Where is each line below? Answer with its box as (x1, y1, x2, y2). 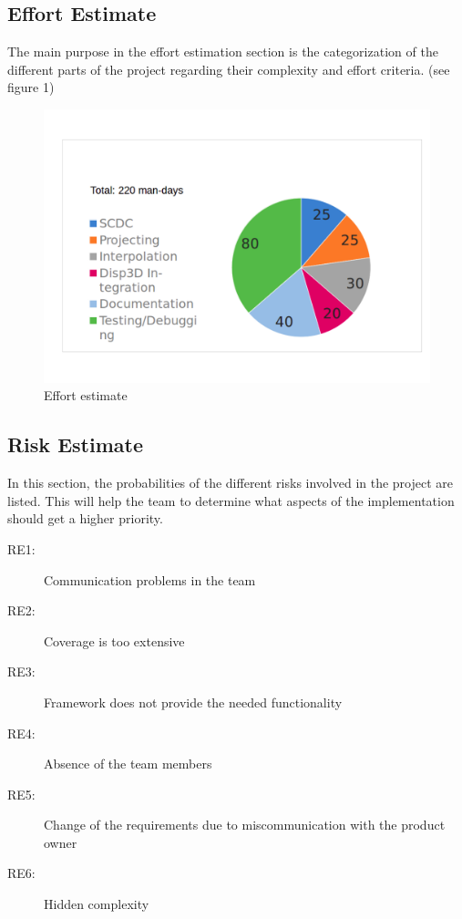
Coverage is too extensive (44, 631, 185, 650)
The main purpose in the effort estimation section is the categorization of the (7, 42, 438, 61)
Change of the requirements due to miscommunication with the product (44, 815, 446, 834)
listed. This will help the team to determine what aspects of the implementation (7, 490, 455, 510)
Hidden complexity (44, 894, 149, 914)
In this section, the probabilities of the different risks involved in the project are (7, 473, 454, 492)
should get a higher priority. (7, 509, 163, 528)
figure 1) (7, 77, 55, 97)
